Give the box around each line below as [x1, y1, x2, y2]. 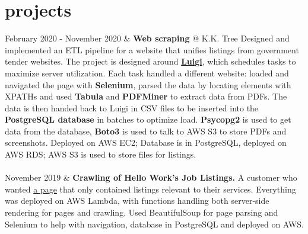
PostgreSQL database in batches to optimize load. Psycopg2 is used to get [5, 113, 291, 126]
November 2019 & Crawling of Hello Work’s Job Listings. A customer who [5, 171, 297, 184]
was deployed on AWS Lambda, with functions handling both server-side [5, 194, 269, 207]
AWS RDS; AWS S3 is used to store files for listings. [5, 148, 196, 161]
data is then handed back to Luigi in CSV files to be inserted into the [5, 101, 259, 114]
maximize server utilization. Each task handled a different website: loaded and [5, 66, 289, 79]
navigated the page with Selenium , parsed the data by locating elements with [5, 78, 291, 91]
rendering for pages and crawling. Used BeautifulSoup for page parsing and [5, 206, 278, 219]
